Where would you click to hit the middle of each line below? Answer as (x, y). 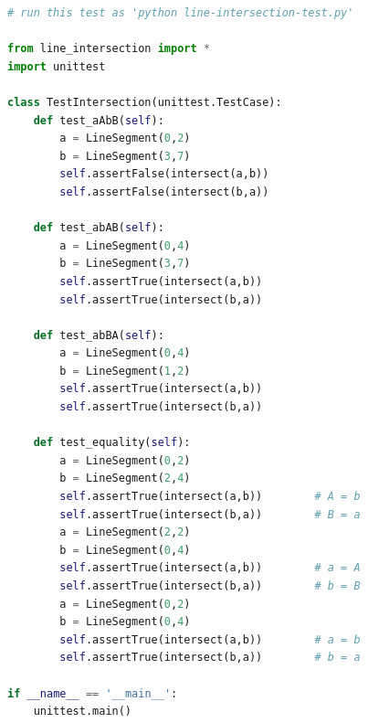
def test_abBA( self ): (99, 335)
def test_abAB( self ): (99, 228)
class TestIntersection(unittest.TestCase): (145, 102)
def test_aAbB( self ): (99, 120)
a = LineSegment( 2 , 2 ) (125, 532)
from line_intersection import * (109, 49)
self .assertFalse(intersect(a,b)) (164, 174)
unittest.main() (83, 712)
